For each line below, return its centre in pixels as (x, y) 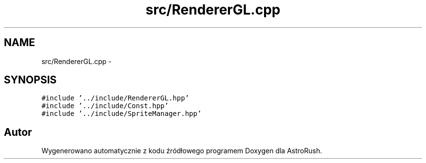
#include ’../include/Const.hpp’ (105, 106)
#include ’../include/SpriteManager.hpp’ (122, 114)
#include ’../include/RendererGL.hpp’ (115, 98)
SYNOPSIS (30, 80)
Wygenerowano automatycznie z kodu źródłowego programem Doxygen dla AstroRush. (182, 151)
